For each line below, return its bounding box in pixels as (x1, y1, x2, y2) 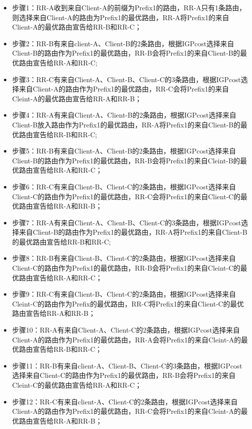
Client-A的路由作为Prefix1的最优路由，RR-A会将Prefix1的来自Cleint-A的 (12, 334, 241, 344)
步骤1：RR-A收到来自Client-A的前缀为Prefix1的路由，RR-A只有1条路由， (12, 2, 246, 12)
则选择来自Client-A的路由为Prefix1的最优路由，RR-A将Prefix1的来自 (12, 12, 229, 22)
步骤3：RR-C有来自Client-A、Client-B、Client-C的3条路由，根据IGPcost (12, 74, 241, 84)
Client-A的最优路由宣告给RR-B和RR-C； (12, 22, 142, 32)
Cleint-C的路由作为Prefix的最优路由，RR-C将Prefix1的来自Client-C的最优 (12, 298, 244, 308)
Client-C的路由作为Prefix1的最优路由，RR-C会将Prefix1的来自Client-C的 (12, 191, 241, 201)
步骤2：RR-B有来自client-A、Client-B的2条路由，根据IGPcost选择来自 (12, 38, 234, 48)
